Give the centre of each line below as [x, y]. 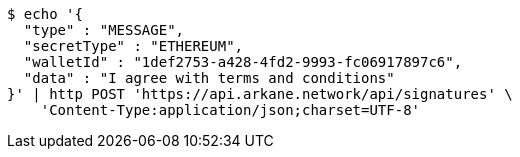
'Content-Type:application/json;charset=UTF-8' [230, 110]
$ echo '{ [45, 14]
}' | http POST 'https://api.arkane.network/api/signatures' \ [260, 94]
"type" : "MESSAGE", [104, 30]
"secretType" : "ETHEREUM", [133, 46]
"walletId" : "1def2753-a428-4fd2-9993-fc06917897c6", [243, 62]
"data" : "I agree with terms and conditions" [209, 78]
